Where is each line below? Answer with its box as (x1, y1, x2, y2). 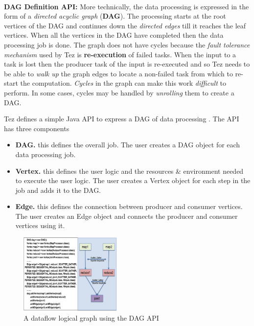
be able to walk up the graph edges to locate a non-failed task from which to (4, 68, 233, 78)
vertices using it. (15, 220, 65, 231)
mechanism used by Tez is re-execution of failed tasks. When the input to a (4, 49, 236, 59)
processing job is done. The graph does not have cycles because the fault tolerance (4, 39, 250, 49)
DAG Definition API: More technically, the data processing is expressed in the (4, 1, 249, 11)
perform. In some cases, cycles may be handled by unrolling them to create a (4, 87, 234, 97)
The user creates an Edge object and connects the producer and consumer (15, 210, 238, 221)
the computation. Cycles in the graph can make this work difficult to (20, 78, 226, 88)
